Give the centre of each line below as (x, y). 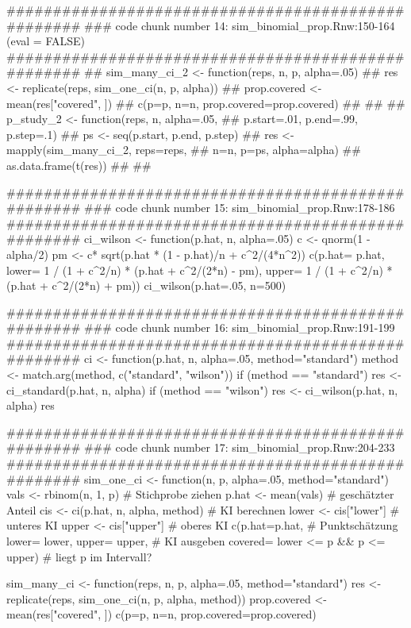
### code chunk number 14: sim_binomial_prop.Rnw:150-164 (239, 25)
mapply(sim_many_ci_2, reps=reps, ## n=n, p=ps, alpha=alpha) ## (184, 150)
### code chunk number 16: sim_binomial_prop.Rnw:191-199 (239, 327)
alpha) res (31, 405)
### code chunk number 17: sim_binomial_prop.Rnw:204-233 (239, 447)
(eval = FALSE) (46, 41)
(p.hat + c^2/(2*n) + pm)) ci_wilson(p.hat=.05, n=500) (146, 285)
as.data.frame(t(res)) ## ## (79, 165)
